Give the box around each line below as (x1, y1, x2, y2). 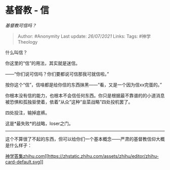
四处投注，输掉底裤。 (5, 110, 50, 116)
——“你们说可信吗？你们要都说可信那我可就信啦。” (5, 71, 109, 77)
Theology (17, 39, 38, 45)
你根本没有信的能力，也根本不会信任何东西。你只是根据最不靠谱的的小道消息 (5, 92, 165, 98)
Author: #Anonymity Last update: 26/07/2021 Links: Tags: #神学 (17, 33, 151, 39)
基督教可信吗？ (5, 22, 36, 28)
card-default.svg (5, 158, 40, 165)
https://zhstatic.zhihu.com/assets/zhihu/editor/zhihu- (48, 153, 159, 159)
